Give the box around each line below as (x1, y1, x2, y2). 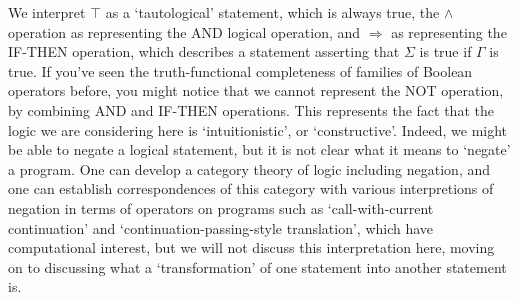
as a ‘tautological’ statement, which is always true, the (105, 2, 440, 22)
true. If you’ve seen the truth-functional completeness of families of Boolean (8, 60, 473, 81)
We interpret (8, 2, 86, 22)
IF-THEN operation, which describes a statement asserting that (8, 41, 400, 62)
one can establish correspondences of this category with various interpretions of (8, 178, 494, 199)
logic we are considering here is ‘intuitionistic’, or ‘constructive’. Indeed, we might (8, 119, 508, 140)
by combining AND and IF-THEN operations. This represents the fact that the (8, 99, 494, 120)
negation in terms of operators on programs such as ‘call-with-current (8, 197, 434, 218)
